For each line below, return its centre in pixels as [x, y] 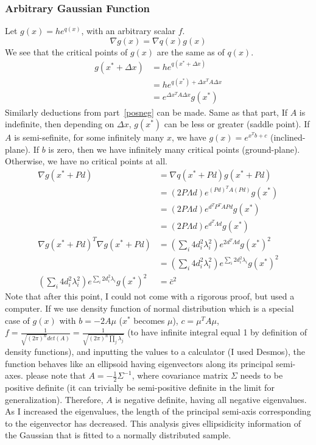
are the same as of [191, 51]
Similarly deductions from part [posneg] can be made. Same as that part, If [146, 112]
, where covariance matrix [180, 375]
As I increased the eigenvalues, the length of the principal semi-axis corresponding [158, 411]
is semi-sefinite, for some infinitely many [89, 137]
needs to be [262, 375]
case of [17, 320]
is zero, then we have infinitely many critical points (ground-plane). [174, 149]
